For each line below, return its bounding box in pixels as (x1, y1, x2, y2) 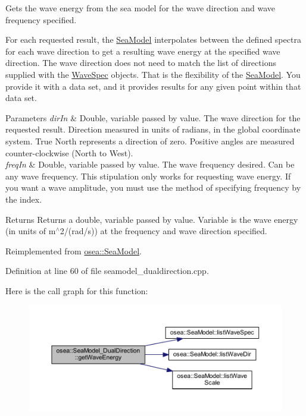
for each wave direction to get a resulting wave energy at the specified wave (5, 45, 280, 57)
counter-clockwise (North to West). (5, 146, 133, 159)
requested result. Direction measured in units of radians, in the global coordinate (5, 123, 301, 135)
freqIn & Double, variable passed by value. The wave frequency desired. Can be (5, 158, 295, 171)
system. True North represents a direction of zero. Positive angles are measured (5, 134, 295, 147)
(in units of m (5, 225, 56, 237)
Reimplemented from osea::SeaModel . (5, 244, 142, 257)
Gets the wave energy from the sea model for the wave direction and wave (5, 2, 275, 14)
